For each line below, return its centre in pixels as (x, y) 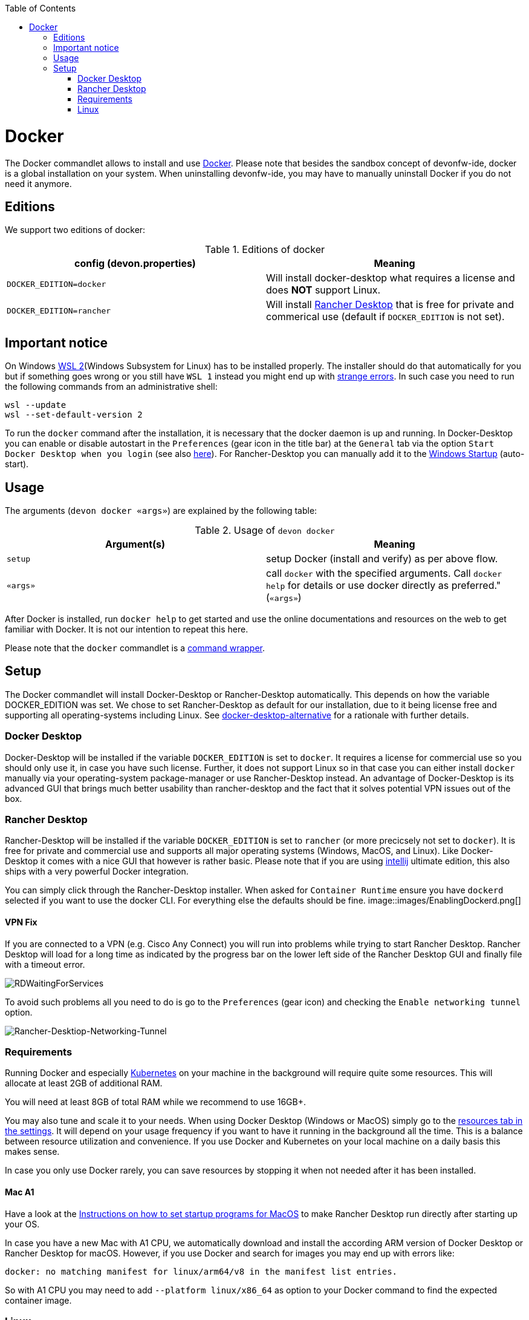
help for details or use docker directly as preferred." (384, 586)
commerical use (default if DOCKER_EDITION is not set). (385, 317)
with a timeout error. (45, 964)
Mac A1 (20, 1192)
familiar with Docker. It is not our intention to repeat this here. (127, 629)
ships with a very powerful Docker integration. (97, 872)
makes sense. (32, 1152)
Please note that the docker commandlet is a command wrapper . (135, 648)
